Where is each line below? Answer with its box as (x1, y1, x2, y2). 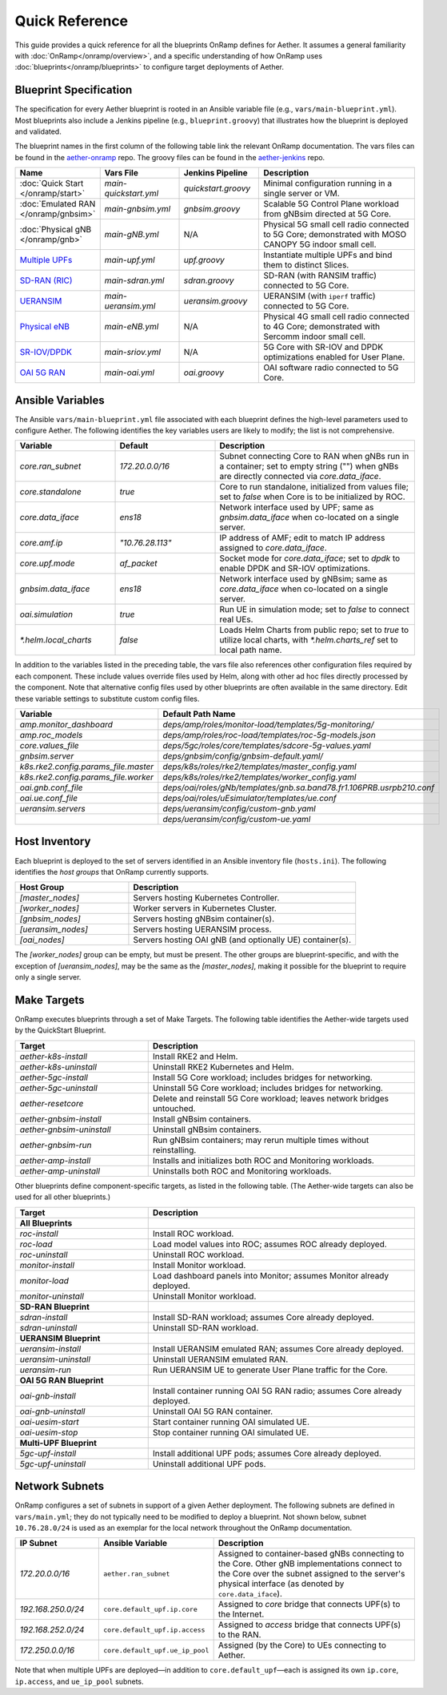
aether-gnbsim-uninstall (19, 1124, 111, 1135)
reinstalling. (152, 1144, 197, 1155)
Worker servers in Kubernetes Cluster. (133, 903, 277, 914)
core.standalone (19, 486, 82, 497)
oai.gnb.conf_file (19, 782, 83, 793)
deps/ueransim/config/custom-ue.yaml (162, 814, 311, 825)
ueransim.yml (104, 300, 156, 312)
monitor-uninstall (19, 1290, 84, 1302)
